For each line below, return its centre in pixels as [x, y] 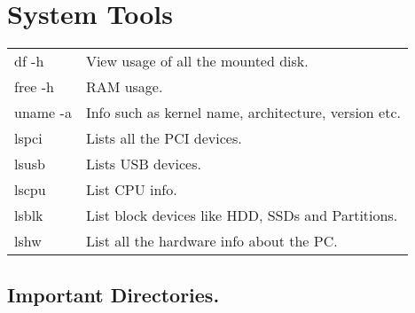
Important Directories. [114, 294]
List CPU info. [131, 190]
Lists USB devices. [143, 164]
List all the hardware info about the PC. [211, 241]
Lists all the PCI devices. [164, 138]
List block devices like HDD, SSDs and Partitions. [242, 215]
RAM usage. [124, 87]
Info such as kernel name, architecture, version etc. [243, 113]
